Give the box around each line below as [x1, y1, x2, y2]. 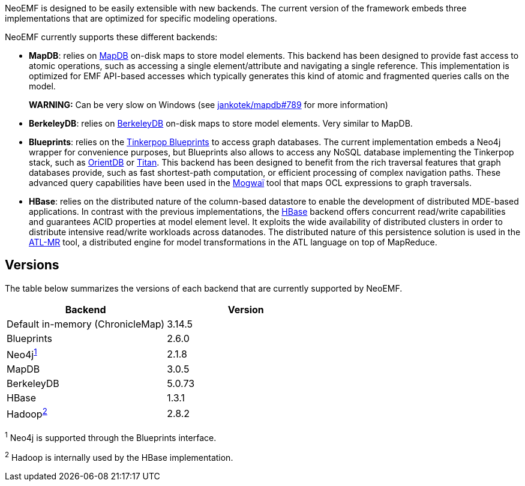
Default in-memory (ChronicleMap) [7, 317, 165, 330]
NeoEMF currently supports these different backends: [5, 32, 218, 42]
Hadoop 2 [7, 406, 47, 421]
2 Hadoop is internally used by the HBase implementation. [5, 451, 233, 463]
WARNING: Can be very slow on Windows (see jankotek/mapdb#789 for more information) [29, 100, 388, 110]
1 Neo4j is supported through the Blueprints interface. [5, 430, 217, 443]
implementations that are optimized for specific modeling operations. [5, 13, 277, 23]
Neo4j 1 [7, 346, 37, 361]
